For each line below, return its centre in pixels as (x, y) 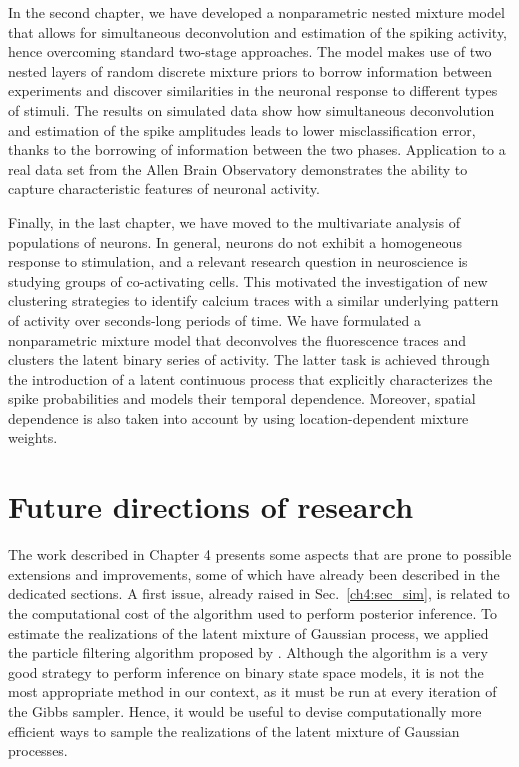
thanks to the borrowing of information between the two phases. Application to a (257, 149)
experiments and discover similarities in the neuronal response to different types (253, 90)
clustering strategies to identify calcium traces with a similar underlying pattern (253, 300)
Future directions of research (211, 506)
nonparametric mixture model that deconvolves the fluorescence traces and (237, 339)
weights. (33, 437)
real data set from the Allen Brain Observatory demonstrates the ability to (238, 168)
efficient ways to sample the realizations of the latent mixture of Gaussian (234, 730)
